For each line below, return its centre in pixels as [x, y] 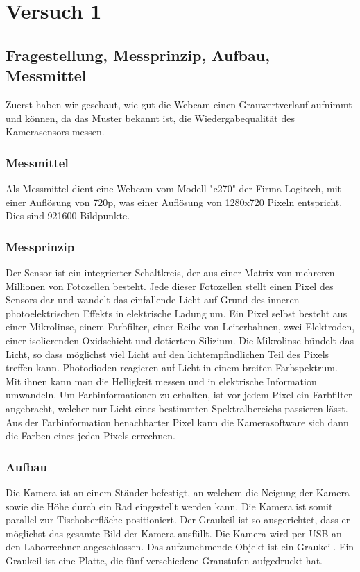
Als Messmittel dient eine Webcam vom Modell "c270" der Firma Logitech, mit [174, 188]
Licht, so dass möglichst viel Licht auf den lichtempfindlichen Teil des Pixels [168, 354]
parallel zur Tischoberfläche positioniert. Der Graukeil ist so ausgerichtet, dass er [178, 520]
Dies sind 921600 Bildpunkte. [68, 216]
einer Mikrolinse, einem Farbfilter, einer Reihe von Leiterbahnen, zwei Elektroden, [180, 327]
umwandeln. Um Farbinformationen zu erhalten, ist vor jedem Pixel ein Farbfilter [179, 395]
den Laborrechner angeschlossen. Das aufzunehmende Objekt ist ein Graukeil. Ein [180, 547]
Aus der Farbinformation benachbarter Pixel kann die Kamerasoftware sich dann [177, 422]
